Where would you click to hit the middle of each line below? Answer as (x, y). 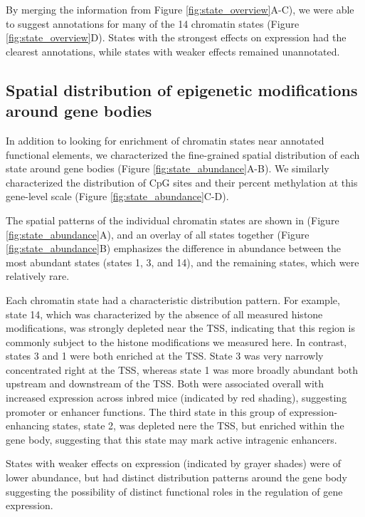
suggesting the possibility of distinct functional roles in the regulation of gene (174, 491)
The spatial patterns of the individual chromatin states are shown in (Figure (173, 220)
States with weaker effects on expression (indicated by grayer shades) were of (174, 463)
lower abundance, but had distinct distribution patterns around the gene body (176, 477)
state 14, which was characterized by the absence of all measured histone (164, 314)
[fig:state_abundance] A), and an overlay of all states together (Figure (158, 234)
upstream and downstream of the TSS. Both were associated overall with (165, 383)
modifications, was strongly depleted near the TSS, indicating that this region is (180, 328)
